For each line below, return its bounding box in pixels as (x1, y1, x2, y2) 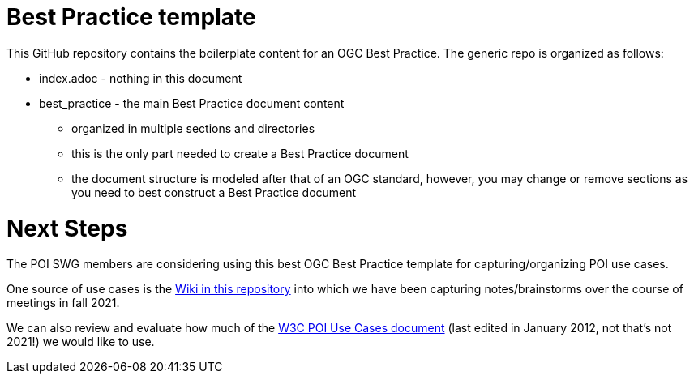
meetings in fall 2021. (6, 296, 120, 310)
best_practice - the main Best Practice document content (39, 96, 345, 110)
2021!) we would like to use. (6, 335, 155, 349)
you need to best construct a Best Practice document (71, 185, 357, 199)
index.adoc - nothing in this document (39, 70, 242, 85)
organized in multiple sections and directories (71, 121, 315, 135)
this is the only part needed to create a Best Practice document (71, 146, 409, 160)
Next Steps (6, 214, 128, 242)
